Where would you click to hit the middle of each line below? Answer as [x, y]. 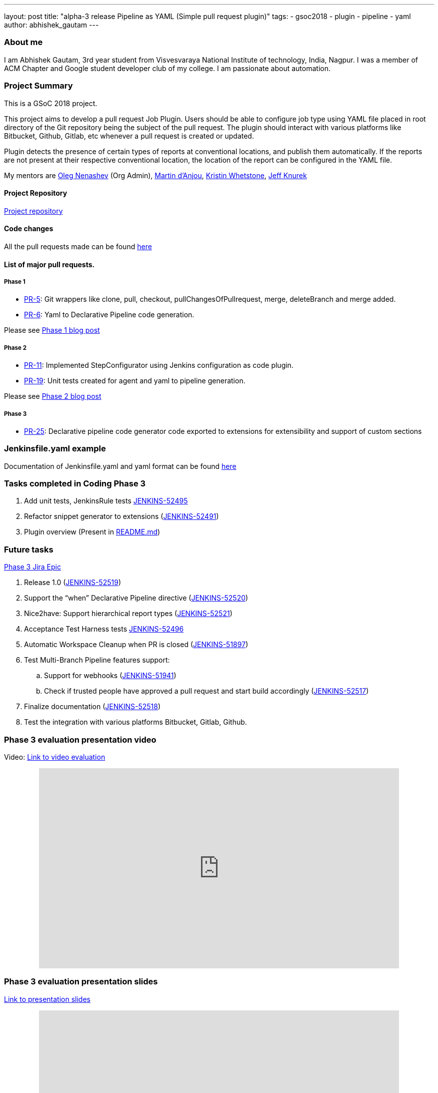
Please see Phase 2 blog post [53, 396]
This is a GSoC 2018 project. [51, 103]
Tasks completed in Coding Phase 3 [75, 484]
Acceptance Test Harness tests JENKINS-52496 [104, 629]
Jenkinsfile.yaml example [55, 449]
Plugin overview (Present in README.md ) [92, 532]
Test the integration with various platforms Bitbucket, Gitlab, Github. [135, 722]
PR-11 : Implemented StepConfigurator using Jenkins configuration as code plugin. [159, 365]
